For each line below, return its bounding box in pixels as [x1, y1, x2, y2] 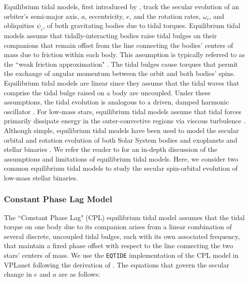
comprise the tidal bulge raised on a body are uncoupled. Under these [4, 87, 211, 97]
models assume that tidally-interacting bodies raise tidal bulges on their [4, 30, 217, 40]
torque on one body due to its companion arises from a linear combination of [4, 222, 232, 232]
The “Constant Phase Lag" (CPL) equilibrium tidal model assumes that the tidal [4, 212, 245, 222]
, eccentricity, [85, 11, 124, 21]
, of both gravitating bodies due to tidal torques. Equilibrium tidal [43, 20, 240, 30]
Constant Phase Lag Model [4, 193, 112, 205]
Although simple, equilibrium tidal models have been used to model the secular [4, 125, 239, 135]
